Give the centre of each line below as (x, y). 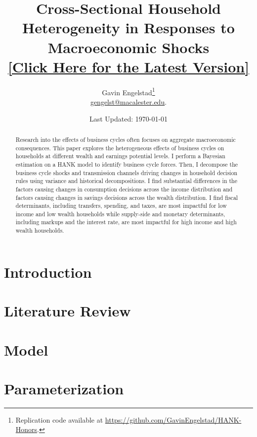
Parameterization (64, 388)
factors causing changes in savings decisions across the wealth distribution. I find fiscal (127, 197)
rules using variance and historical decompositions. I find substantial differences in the (127, 181)
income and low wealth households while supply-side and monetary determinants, (120, 214)
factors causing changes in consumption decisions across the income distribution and (124, 189)
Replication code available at (59, 419)
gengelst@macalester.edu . (128, 101)
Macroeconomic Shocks (128, 47)
